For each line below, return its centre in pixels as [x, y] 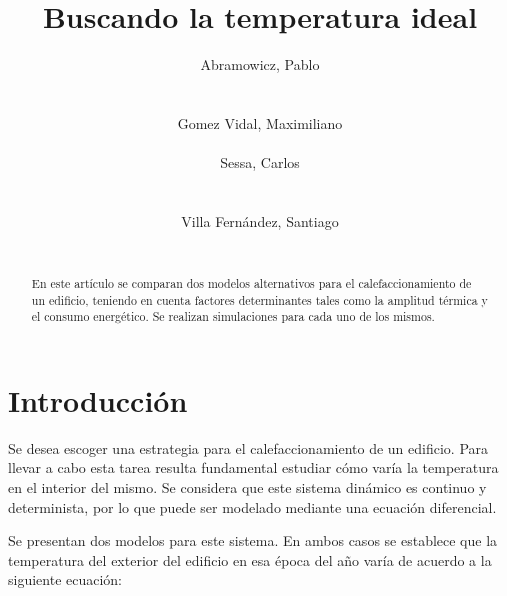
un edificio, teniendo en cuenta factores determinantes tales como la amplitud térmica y [259, 299]
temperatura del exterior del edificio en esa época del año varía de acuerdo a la [250, 559]
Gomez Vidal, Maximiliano [260, 122]
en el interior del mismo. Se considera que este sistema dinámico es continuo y [247, 486]
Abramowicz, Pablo [260, 64]
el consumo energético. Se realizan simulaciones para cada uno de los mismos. [233, 316]
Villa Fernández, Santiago [260, 220]
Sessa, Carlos [260, 162]
